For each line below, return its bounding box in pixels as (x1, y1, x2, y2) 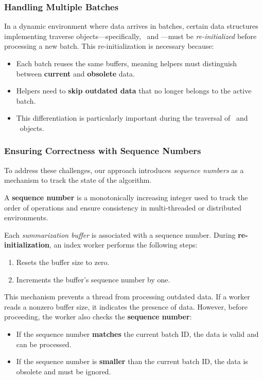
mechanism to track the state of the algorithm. (4, 175, 152, 185)
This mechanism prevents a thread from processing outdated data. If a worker (4, 291, 250, 302)
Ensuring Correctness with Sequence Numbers (4, 144, 201, 157)
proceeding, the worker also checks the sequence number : (4, 311, 192, 322)
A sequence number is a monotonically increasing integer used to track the (4, 192, 248, 202)
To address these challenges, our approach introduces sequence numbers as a (4, 164, 244, 175)
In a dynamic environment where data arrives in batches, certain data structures (4, 21, 258, 31)
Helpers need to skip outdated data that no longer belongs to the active (16, 85, 252, 96)
